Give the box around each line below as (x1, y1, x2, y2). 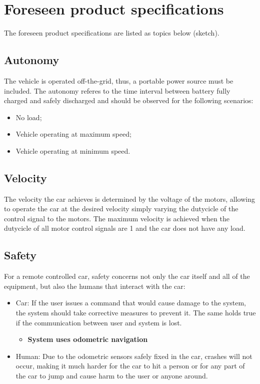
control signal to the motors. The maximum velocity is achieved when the (4, 213, 229, 223)
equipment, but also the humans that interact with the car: (4, 280, 185, 291)
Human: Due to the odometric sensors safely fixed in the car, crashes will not (15, 350, 252, 361)
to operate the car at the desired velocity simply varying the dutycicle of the (4, 203, 238, 214)
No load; (15, 112, 42, 122)
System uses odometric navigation (27, 334, 148, 344)
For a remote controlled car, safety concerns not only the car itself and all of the (4, 271, 250, 281)
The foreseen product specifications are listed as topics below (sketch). (4, 28, 219, 38)
